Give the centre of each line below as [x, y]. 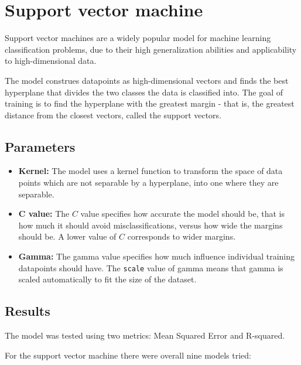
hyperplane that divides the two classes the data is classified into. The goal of [144, 92]
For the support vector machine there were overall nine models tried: [128, 355]
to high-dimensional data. [51, 61]
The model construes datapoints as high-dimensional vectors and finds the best [147, 80]
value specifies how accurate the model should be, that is [182, 214]
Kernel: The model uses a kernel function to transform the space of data [150, 171]
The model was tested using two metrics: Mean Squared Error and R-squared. [145, 335]
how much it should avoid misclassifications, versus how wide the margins [150, 225]
